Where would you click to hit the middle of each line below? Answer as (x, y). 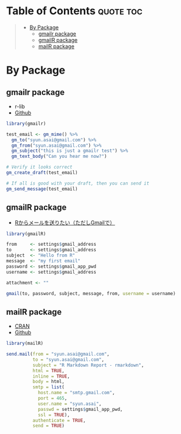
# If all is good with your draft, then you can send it (78, 183)
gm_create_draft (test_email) (42, 173)
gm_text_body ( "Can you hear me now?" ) (59, 156)
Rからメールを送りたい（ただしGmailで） (65, 222)
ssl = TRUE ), (54, 415)
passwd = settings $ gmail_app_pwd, (80, 409)
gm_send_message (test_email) (42, 189)
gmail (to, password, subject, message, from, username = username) (91, 293)
